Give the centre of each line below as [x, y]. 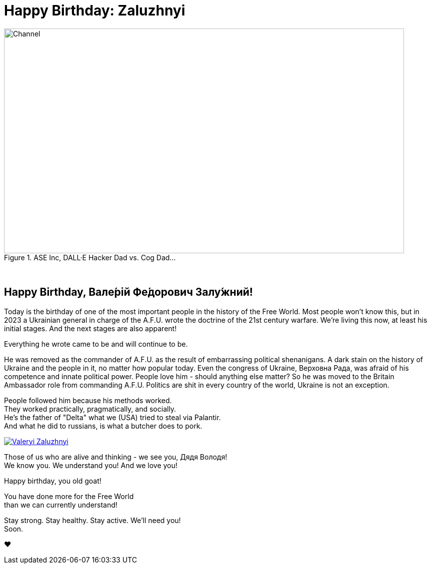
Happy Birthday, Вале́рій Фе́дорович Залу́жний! [128, 292]
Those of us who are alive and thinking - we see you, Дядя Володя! [116, 457]
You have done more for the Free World [69, 496]
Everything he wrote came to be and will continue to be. [96, 344]
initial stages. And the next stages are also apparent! [90, 328]
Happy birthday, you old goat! [53, 481]
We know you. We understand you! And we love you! [91, 465]
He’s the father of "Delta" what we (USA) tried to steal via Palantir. [112, 417]
